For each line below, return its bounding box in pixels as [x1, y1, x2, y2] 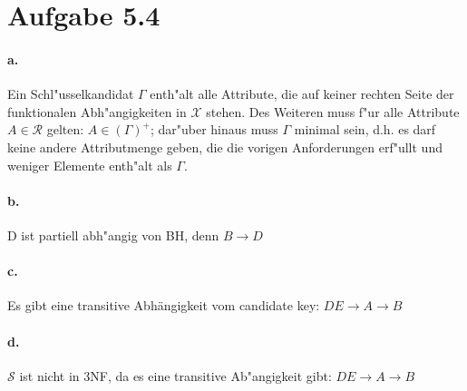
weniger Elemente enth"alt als [7, 155, 172, 174]
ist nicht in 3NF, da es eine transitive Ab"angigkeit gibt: [19, 366, 332, 385]
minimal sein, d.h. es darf [294, 120, 436, 139]
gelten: [46, 120, 84, 139]
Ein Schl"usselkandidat [7, 84, 134, 103]
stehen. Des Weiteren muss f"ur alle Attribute [206, 102, 460, 121]
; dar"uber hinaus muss [150, 120, 278, 139]
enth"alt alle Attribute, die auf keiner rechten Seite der [150, 84, 454, 103]
